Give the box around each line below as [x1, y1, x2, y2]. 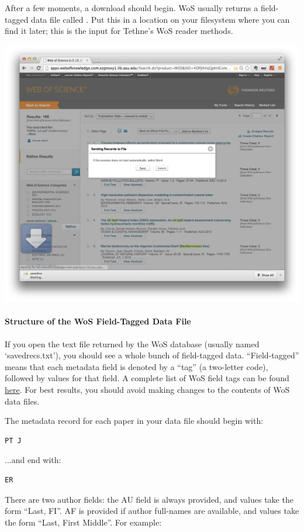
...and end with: [5, 454, 61, 466]
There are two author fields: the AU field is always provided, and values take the [5, 493, 293, 505]
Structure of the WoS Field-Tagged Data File [5, 315, 191, 327]
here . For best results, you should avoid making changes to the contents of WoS [5, 384, 290, 396]
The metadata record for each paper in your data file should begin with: [5, 414, 264, 427]
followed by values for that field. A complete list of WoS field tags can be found [5, 372, 289, 384]
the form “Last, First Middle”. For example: [5, 516, 162, 528]
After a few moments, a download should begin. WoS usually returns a [5, 2, 258, 13]
